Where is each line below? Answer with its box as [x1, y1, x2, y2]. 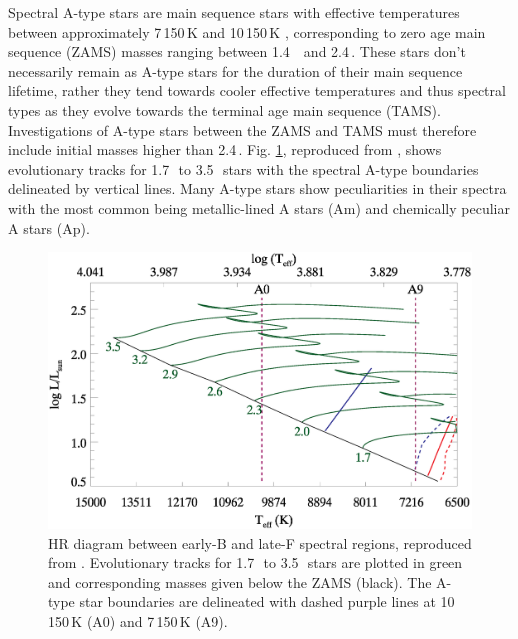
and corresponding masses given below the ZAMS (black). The [48, 571, 432, 592]
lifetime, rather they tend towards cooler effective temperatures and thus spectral [8, 80, 506, 101]
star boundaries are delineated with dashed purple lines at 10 [79, 591, 455, 612]
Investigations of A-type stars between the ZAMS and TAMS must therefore [8, 119, 477, 140]
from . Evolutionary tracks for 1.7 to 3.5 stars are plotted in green [48, 552, 463, 573]
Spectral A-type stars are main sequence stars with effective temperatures [8, 2, 460, 22]
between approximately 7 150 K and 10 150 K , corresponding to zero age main [8, 21, 486, 42]
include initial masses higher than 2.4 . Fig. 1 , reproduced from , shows [8, 139, 442, 160]
